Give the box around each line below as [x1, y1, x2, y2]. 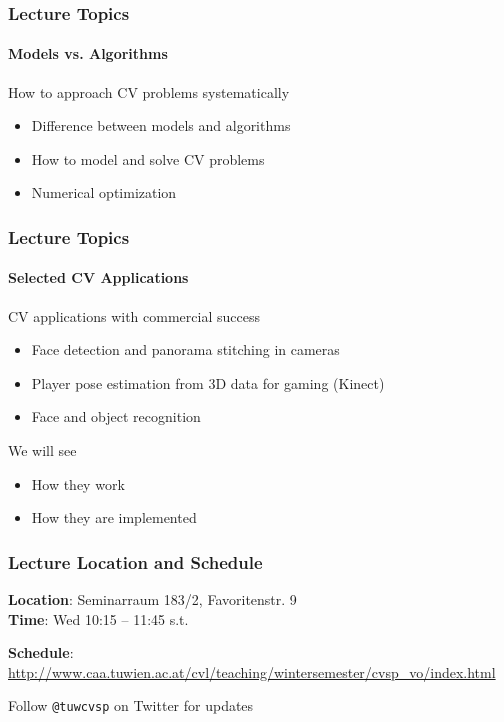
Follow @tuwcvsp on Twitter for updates [8, 695, 254, 716]
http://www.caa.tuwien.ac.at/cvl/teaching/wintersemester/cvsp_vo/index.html [8, 661, 496, 682]
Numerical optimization [31, 182, 177, 203]
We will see [8, 440, 77, 461]
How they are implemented [31, 507, 197, 528]
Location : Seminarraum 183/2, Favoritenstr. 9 [8, 589, 297, 610]
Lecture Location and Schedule [8, 549, 263, 574]
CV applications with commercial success [8, 305, 260, 326]
